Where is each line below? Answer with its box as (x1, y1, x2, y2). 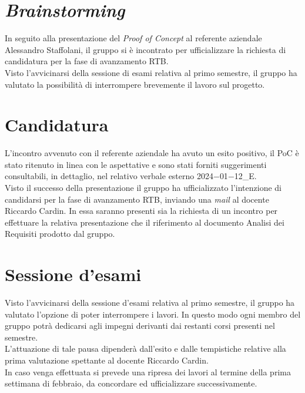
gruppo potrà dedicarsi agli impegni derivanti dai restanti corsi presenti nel (5, 319, 275, 332)
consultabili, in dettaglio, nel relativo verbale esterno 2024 (5, 170, 213, 182)
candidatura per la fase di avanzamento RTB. (5, 55, 169, 67)
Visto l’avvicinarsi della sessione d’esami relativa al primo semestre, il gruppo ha (5, 296, 295, 309)
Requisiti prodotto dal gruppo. (5, 227, 115, 240)
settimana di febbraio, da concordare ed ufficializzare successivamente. (5, 377, 257, 389)
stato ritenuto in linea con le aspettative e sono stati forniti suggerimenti (5, 158, 267, 170)
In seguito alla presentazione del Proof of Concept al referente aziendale (5, 32, 262, 44)
